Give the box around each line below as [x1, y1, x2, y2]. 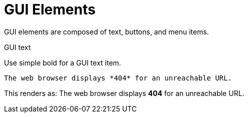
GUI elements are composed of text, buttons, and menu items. [4, 27, 209, 36]
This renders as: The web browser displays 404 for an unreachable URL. [4, 88, 244, 97]
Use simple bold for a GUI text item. [4, 58, 121, 67]
